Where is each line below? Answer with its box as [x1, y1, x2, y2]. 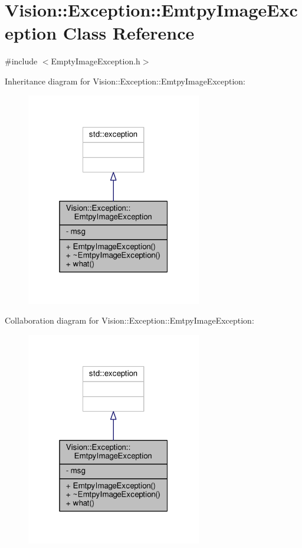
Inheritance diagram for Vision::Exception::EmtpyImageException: [5, 74, 246, 87]
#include [5, 55, 38, 67]
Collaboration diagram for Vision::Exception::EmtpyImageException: [5, 314, 254, 327]
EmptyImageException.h [51, 55, 140, 67]
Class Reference [63, 21, 195, 45]
